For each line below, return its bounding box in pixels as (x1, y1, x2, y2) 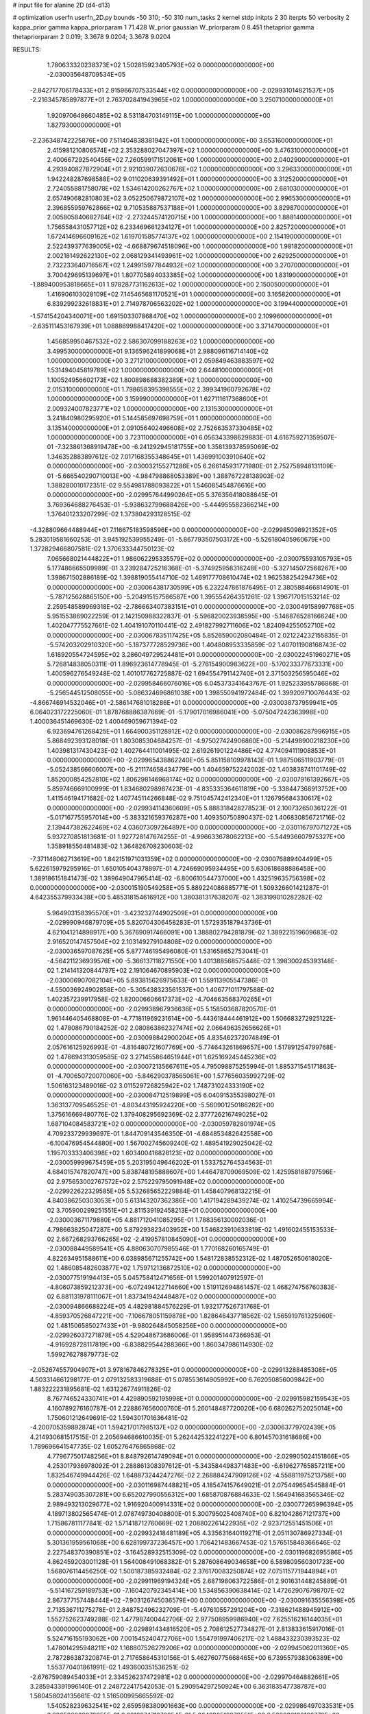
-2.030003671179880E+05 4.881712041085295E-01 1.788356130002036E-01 (47, 1216, 267, 1224)
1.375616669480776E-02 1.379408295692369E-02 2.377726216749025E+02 (47, 1110, 269, 1118)
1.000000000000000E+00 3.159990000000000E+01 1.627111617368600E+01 (47, 395, 268, 403)
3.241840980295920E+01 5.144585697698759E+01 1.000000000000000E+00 (47, 414, 272, 422)
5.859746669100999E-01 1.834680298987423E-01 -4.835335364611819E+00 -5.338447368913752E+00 (47, 785, 347, 793)
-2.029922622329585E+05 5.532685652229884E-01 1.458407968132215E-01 (47, 1187, 271, 1196)
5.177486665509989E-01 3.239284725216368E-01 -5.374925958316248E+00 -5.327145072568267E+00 (47, 564, 347, 572)
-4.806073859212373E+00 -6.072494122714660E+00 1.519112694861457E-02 (47, 1283, 271, 1291)
